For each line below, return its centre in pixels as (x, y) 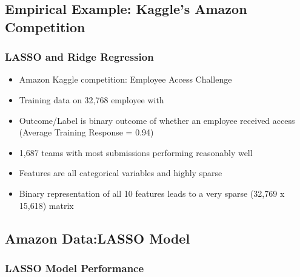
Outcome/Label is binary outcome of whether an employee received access (157, 120)
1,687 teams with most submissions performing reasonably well (136, 152)
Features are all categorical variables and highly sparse (121, 173)
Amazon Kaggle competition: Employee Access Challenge (125, 79)
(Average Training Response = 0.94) (86, 132)
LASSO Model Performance (75, 268)
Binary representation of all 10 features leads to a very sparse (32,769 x (152, 193)
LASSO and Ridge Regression (79, 57)
